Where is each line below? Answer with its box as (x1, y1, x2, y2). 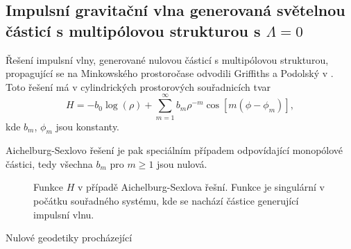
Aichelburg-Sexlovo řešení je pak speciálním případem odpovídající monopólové (6, 143, 343, 157)
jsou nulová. (157, 156, 207, 171)
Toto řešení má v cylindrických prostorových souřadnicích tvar (6, 79, 271, 94)
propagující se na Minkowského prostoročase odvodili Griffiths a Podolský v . (6, 66, 334, 80)
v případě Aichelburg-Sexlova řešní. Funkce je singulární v (77, 180, 325, 194)
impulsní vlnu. (33, 207, 94, 221)
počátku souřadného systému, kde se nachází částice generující (33, 194, 299, 208)
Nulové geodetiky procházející (6, 230, 132, 245)
